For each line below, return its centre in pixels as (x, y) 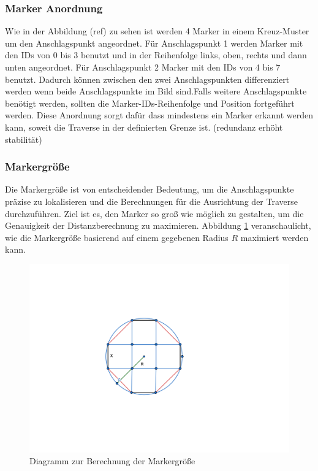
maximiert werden (274, 237)
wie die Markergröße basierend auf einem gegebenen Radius (117, 237)
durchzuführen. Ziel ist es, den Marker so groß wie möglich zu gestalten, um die (154, 213)
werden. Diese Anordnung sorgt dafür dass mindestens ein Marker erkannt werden (159, 115)
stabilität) (24, 139)
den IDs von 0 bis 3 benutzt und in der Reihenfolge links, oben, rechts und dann (156, 55)
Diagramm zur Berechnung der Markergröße (112, 461)
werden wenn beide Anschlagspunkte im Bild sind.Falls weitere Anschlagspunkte (156, 91)
